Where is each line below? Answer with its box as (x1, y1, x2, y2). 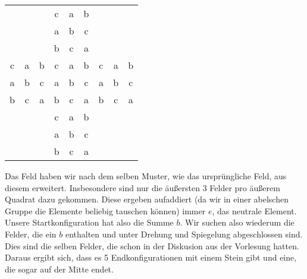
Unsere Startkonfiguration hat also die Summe (5, 216, 174, 229)
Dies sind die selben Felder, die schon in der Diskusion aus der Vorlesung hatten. (5, 239, 299, 252)
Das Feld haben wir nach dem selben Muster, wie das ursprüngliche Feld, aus (5, 170, 287, 182)
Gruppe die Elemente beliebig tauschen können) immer (5, 204, 206, 217)
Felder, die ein (5, 227, 57, 240)
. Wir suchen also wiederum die (180, 216, 295, 229)
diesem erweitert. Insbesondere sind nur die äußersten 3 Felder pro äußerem (5, 181, 280, 194)
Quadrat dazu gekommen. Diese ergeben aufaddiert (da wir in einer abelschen (5, 193, 289, 205)
